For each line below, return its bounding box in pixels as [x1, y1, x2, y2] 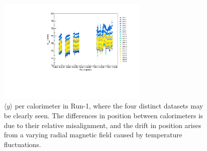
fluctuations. [4, 139, 41, 149]
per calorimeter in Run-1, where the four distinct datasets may [15, 101, 203, 111]
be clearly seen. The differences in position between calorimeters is [4, 110, 203, 120]
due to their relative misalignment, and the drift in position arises [4, 120, 201, 130]
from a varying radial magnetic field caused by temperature [4, 129, 183, 140]
